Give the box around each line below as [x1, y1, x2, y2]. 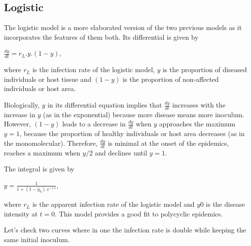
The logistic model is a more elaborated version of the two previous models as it [4, 22, 242, 32]
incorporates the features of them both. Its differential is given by [4, 31, 199, 42]
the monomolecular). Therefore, [4, 138, 98, 148]
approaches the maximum [159, 119, 235, 129]
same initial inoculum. [4, 234, 70, 244]
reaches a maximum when [4, 147, 80, 157]
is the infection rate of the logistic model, [32, 64, 155, 75]
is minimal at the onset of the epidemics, [108, 138, 229, 148]
